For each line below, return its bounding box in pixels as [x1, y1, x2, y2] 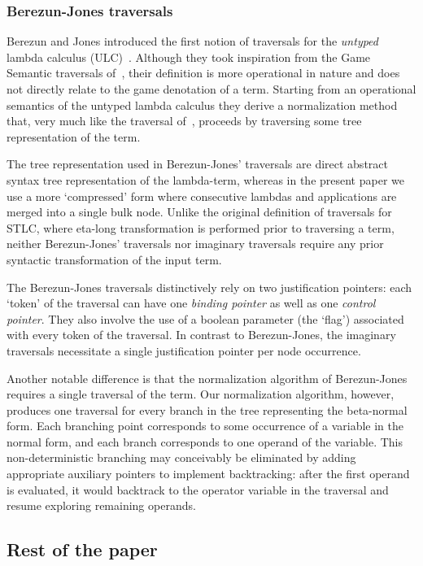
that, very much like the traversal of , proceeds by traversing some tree [7, 112, 362, 129]
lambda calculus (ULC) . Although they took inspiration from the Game [7, 48, 371, 65]
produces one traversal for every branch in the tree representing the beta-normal [7, 401, 408, 418]
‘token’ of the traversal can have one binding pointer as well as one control [7, 294, 376, 311]
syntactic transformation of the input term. [7, 250, 222, 268]
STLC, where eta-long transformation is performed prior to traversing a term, [7, 219, 395, 236]
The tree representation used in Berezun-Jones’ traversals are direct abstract [7, 155, 388, 172]
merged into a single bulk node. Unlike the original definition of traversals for [7, 203, 392, 220]
